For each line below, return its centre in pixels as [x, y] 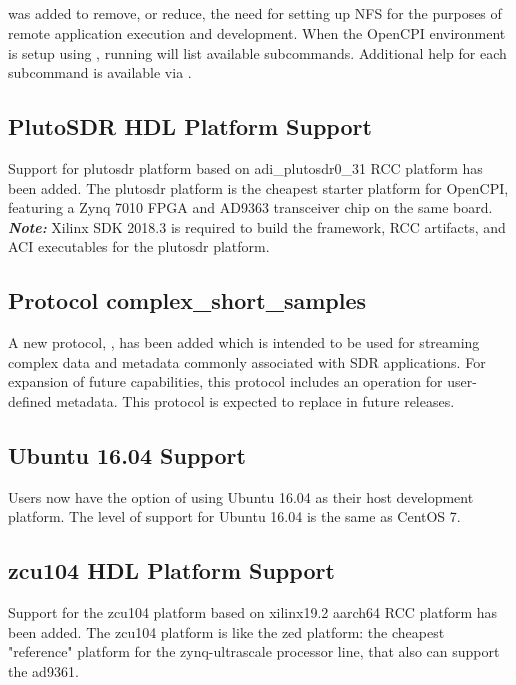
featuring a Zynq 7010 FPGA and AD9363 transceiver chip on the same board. [250, 207]
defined [30, 400]
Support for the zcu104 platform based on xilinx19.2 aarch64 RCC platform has [253, 612]
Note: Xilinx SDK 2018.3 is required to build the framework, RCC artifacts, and [257, 226]
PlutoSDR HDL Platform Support [190, 126]
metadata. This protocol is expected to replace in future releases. [255, 400]
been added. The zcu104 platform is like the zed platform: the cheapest [226, 631]
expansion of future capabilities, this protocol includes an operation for [225, 381]
